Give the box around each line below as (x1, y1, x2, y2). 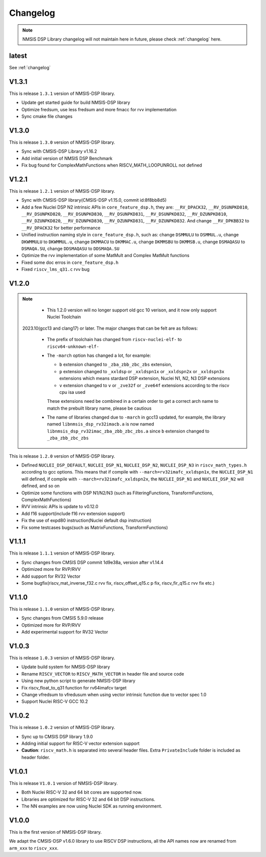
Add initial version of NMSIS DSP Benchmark (21, 155, 113, 161)
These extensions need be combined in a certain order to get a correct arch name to (47, 398, 219, 404)
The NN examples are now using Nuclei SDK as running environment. (21, 803, 163, 809)
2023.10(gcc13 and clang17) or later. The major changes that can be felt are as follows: (22, 325, 198, 331)
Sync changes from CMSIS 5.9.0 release (21, 615, 103, 621)
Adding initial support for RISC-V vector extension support (21, 740, 140, 746)
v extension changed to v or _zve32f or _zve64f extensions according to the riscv (59, 382, 230, 388)
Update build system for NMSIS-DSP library (21, 664, 110, 670)
